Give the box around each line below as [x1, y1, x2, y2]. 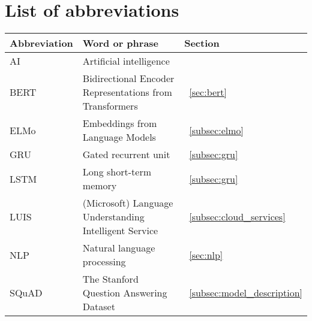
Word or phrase [82, 36, 159, 50]
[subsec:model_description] [189, 286, 302, 300]
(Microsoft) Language [82, 196, 173, 210]
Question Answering [82, 286, 167, 300]
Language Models [82, 130, 156, 144]
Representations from [82, 85, 172, 99]
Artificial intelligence [82, 54, 170, 68]
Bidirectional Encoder [82, 71, 175, 86]
